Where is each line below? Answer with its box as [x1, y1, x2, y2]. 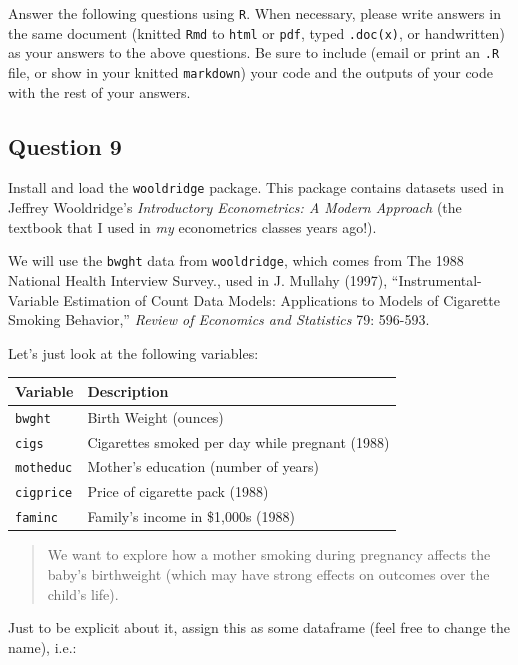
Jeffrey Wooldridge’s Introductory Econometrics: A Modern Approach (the [8, 197, 462, 218]
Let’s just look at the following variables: [8, 342, 259, 363]
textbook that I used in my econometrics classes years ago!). [8, 216, 377, 237]
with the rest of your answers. [8, 81, 191, 102]
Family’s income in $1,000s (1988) [87, 506, 295, 527]
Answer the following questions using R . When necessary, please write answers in [8, 3, 501, 23]
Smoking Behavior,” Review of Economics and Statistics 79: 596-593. [8, 309, 430, 330]
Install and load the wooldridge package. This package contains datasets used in [8, 177, 504, 198]
